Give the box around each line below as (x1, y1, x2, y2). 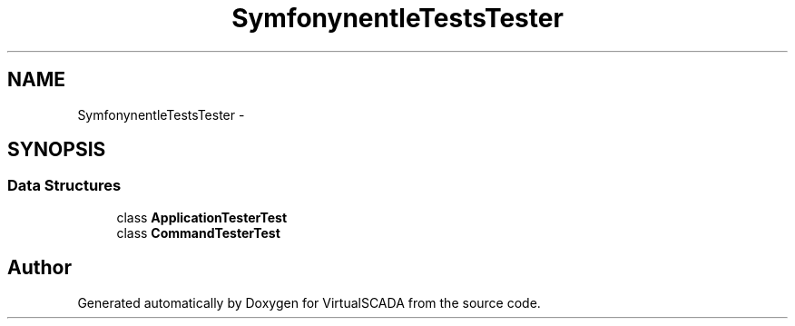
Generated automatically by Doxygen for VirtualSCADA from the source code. (77, 294, 541, 311)
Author (7, 256, 72, 280)
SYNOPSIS (7, 138, 106, 162)
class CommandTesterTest (116, 224, 280, 241)
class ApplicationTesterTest (116, 209, 288, 225)
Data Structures (7, 176, 122, 195)
